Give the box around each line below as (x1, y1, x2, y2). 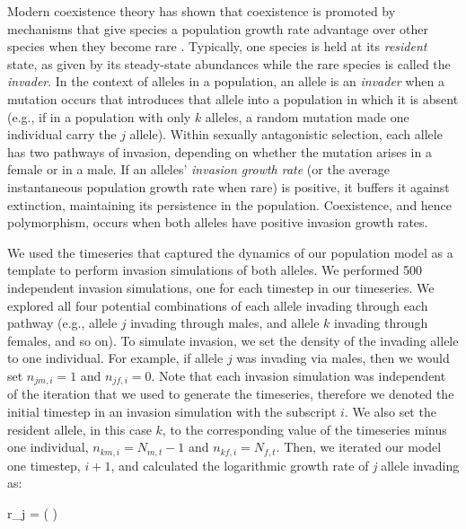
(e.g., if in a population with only (7, 107, 191, 126)
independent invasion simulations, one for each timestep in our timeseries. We (7, 278, 435, 296)
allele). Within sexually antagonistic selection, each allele (129, 125, 443, 144)
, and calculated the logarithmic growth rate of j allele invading (110, 455, 460, 474)
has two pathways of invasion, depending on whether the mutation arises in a (7, 142, 432, 161)
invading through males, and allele (130, 313, 320, 332)
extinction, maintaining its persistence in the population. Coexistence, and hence (7, 195, 453, 214)
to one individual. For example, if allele (7, 348, 224, 367)
